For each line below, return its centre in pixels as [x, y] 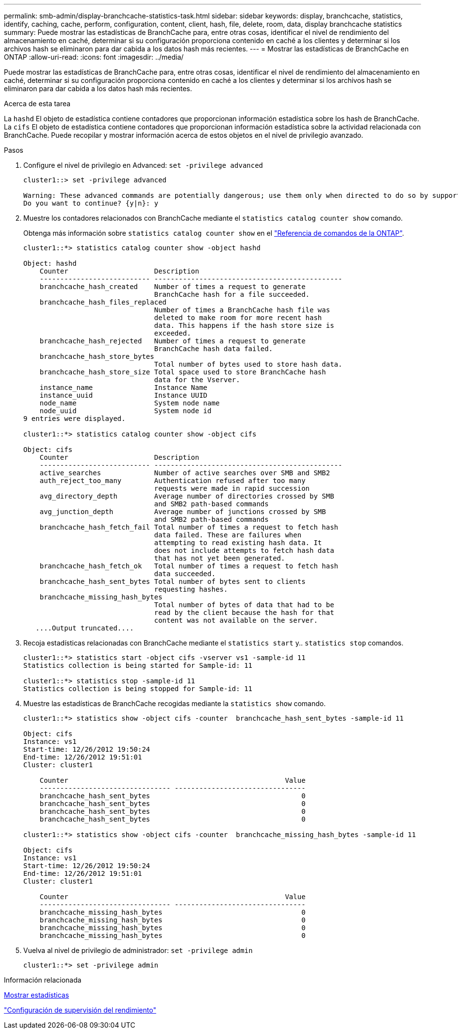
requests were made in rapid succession [232, 488]
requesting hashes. [191, 589]
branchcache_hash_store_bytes [97, 356]
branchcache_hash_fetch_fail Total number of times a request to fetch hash [189, 527]
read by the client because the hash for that [244, 613]
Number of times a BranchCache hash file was [242, 310]
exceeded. [172, 333]
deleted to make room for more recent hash [238, 318]
